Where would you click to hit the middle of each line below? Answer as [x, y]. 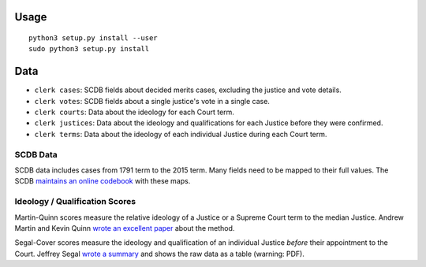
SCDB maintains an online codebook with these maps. [103, 181]
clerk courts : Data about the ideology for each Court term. [134, 112]
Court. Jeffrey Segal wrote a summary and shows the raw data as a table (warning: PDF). [160, 254]
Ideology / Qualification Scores [75, 202]
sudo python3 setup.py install [89, 49]
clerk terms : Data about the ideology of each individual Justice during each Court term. [181, 134]
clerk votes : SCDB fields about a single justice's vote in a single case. [152, 101]
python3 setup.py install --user [93, 38]
